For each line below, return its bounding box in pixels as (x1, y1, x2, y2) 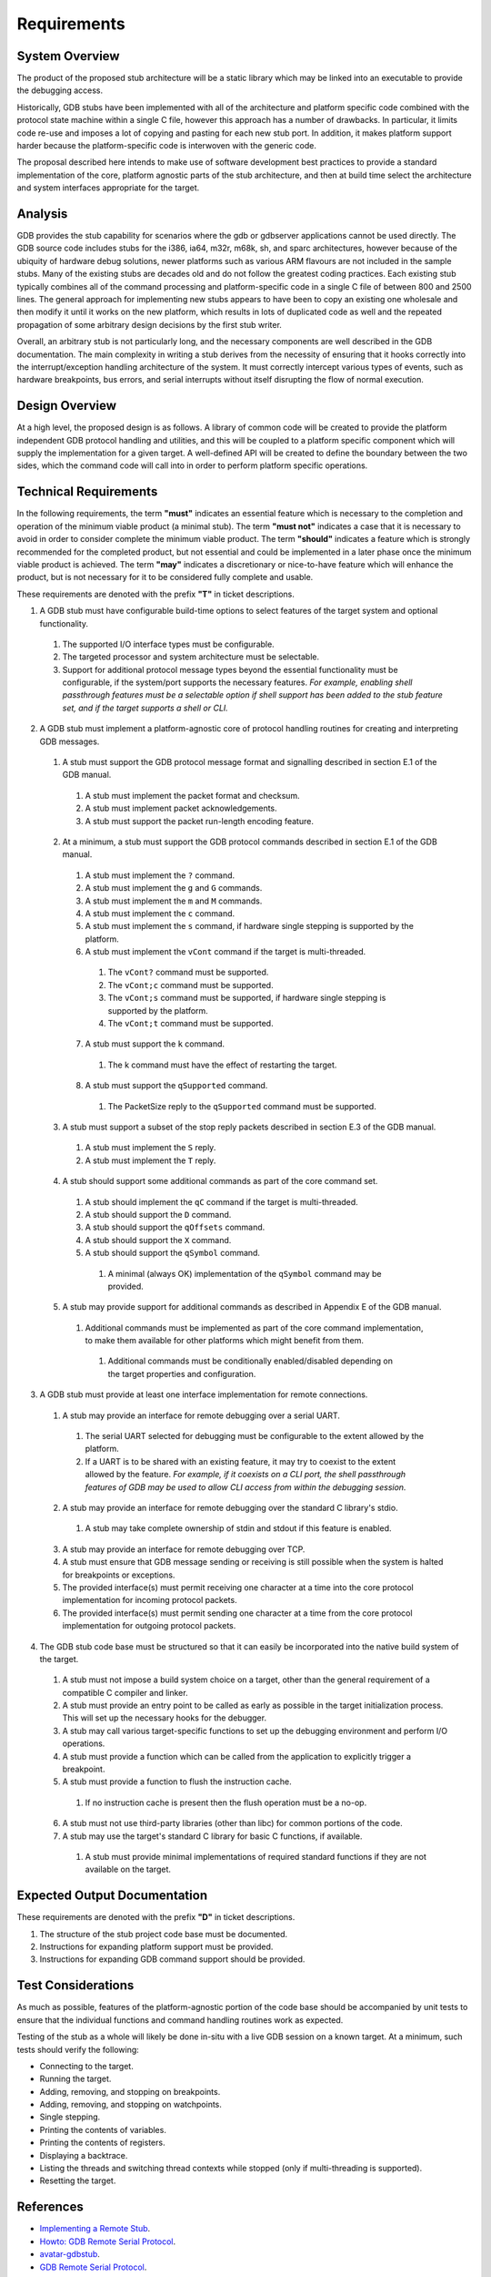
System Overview (16, 48, 120, 64)
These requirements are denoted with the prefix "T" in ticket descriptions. (16, 588, 296, 599)
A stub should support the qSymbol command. (85, 1248, 261, 1259)
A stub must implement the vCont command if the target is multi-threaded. (85, 946, 366, 957)
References (16, 2200, 84, 2215)
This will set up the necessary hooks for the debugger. (62, 1712, 267, 1723)
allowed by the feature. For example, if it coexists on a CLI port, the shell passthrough (85, 1469, 406, 1480)
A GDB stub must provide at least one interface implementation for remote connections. (39, 1389, 368, 1400)
